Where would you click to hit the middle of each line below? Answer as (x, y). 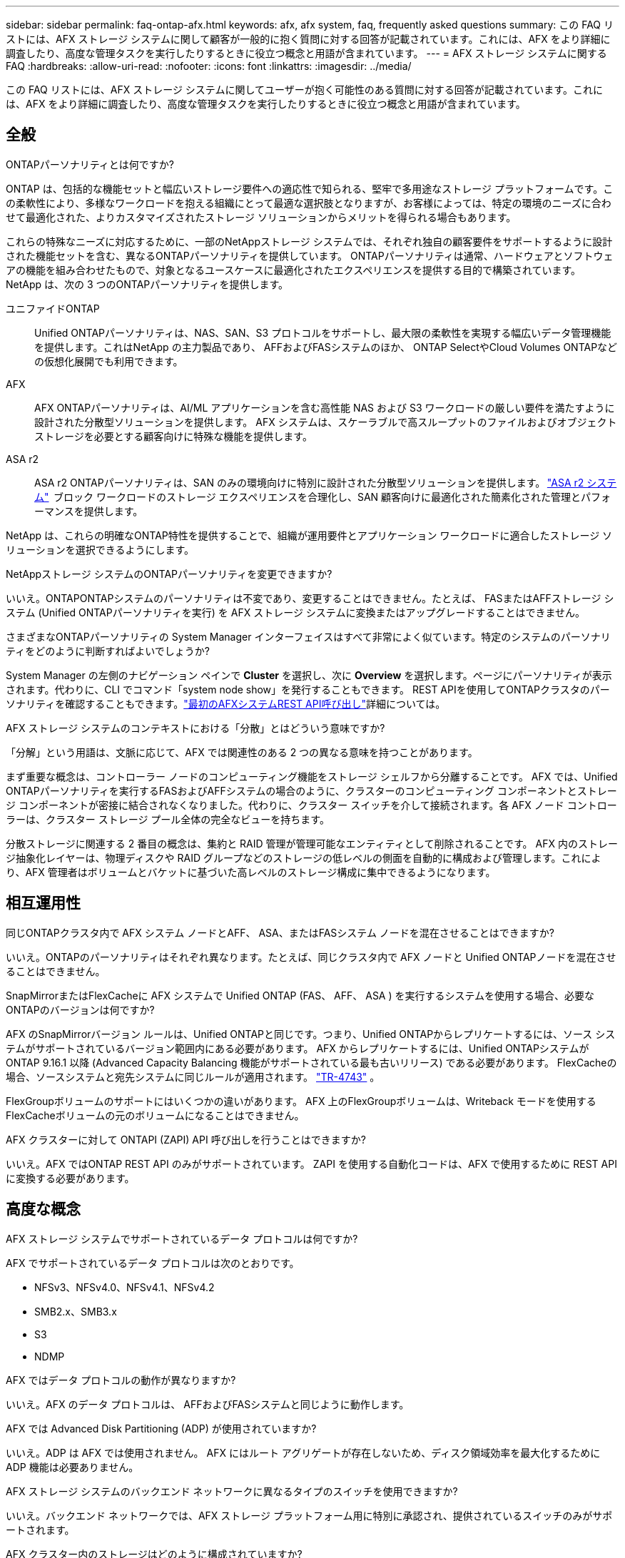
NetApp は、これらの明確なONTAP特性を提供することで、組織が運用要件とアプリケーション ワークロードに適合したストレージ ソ (309, 535)
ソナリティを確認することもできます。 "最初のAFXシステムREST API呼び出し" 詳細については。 (226, 703)
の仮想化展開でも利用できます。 (109, 361)
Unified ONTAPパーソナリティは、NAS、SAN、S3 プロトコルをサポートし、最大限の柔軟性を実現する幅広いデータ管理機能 (323, 332)
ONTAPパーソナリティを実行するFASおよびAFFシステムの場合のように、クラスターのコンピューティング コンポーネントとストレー (311, 790)
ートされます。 (40, 1529)
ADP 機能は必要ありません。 (72, 1467)
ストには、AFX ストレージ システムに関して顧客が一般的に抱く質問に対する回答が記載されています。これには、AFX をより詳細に (308, 39)
